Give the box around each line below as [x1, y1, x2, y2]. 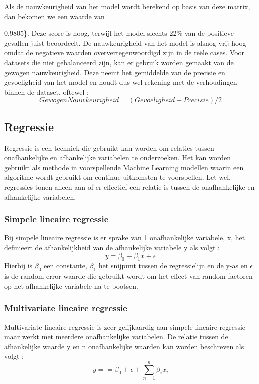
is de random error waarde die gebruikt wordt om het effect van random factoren [4, 271, 253, 281]
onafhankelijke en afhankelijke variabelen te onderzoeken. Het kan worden [4, 152, 231, 163]
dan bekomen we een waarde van [4, 11, 105, 21]
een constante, [44, 260, 87, 271]
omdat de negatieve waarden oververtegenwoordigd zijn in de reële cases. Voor [4, 47, 245, 58]
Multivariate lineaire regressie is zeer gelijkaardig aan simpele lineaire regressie [4, 321, 246, 332]
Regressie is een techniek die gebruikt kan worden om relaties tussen [4, 142, 214, 153]
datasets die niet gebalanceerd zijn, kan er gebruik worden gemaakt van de [4, 57, 234, 67]
